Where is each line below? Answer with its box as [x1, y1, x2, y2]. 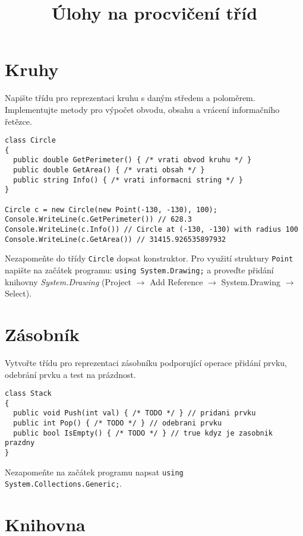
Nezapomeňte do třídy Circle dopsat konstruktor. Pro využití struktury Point [5, 252, 293, 264]
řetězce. [5, 115, 32, 127]
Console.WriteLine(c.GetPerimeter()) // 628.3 [5, 215, 192, 224]
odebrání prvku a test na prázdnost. [5, 368, 136, 380]
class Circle [5, 136, 56, 145]
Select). [5, 287, 32, 299]
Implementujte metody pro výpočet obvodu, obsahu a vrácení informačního [5, 103, 280, 115]
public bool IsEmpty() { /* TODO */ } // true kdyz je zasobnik [13, 428, 273, 437]
